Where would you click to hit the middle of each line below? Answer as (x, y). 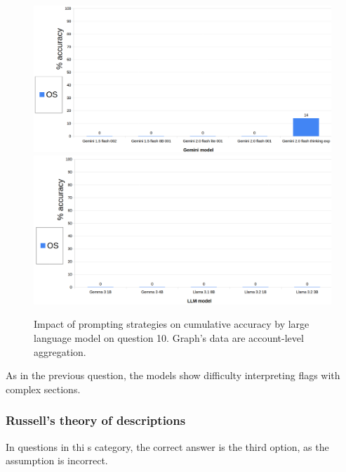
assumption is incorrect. (57, 460)
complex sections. (43, 389)
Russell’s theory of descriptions (96, 420)
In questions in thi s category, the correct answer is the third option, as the (167, 446)
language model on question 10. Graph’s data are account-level (169, 338)
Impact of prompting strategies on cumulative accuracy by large (172, 324)
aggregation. (60, 351)
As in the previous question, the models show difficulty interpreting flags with (173, 375)
